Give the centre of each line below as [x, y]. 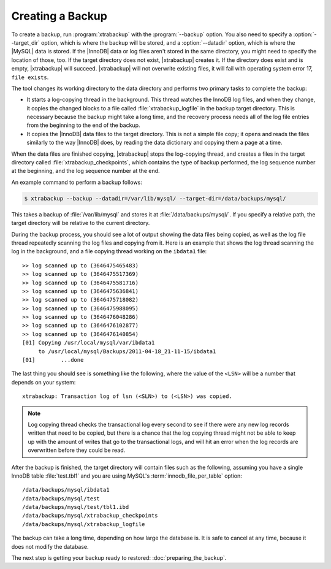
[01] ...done [53, 360]
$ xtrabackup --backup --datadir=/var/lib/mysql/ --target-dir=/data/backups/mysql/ [155, 198]
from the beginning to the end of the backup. [83, 125]
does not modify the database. [50, 546]
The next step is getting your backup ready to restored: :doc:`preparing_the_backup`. [119, 558]
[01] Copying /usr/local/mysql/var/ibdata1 [89, 343]
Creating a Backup [59, 16]
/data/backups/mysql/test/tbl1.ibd [76, 507]
